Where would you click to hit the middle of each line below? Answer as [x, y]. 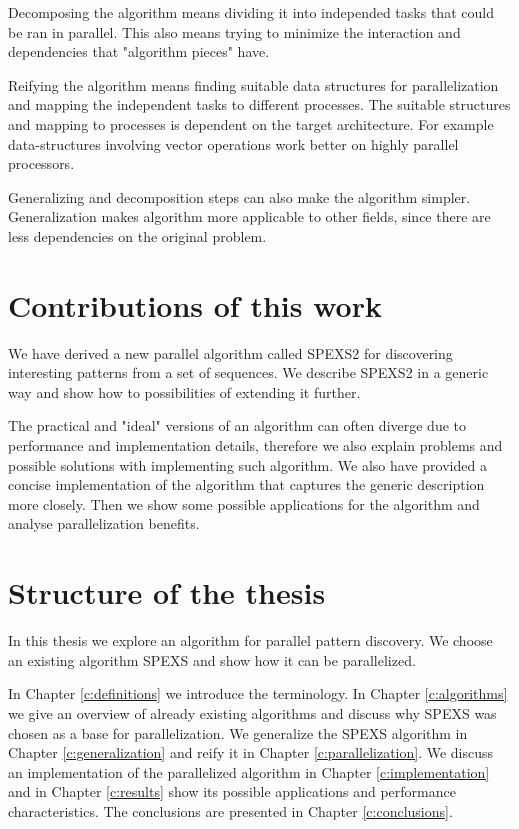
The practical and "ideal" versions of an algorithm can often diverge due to [237, 425]
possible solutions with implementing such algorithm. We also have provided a [247, 464]
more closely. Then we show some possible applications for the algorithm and [244, 503]
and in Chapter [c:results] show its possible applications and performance [232, 791]
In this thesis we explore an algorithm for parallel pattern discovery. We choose [250, 640]
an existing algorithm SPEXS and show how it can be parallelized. [212, 659]
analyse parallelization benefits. [104, 523]
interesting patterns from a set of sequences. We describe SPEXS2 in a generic [248, 372]
